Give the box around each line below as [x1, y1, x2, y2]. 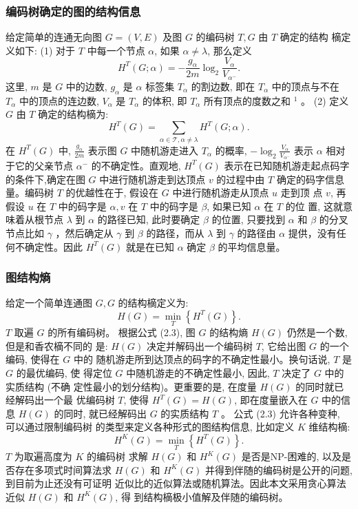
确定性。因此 [24, 239, 83, 253]
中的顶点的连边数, [19, 93, 99, 107]
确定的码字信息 [276, 172, 344, 186]
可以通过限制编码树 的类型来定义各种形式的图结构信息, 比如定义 [6, 419, 295, 434]
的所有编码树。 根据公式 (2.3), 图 [48, 325, 196, 340]
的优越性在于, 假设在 [65, 185, 159, 200]
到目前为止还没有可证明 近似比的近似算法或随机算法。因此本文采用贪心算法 [6, 476, 346, 490]
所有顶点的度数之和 [204, 93, 291, 107]
